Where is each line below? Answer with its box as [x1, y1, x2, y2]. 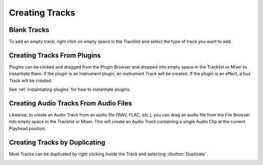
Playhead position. [9, 125, 46, 131]
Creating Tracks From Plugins [9, 51, 101, 59]
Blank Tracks [9, 26, 50, 34]
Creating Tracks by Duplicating [9, 138, 106, 147]
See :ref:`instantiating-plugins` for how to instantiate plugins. [9, 86, 131, 92]
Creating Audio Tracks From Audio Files [9, 99, 132, 107]
